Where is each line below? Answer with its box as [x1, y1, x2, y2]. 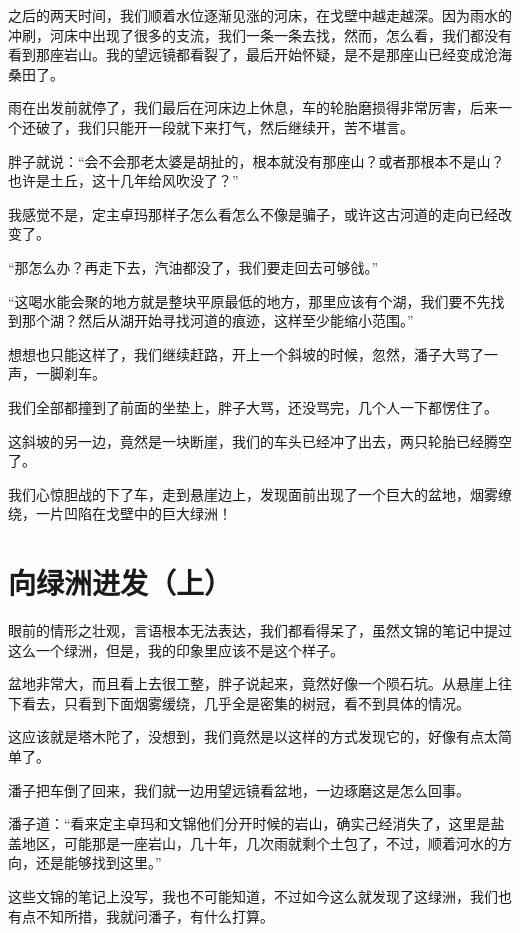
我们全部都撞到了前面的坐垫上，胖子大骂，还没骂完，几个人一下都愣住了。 [8, 396, 498, 417]
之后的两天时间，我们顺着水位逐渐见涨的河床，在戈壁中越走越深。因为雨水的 [8, 5, 512, 25]
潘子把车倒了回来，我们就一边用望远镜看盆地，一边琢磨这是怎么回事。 [8, 779, 470, 800]
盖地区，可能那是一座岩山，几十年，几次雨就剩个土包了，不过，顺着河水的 [8, 832, 498, 853]
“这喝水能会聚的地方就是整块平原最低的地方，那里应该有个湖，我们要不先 [8, 290, 491, 311]
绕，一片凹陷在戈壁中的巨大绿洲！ [8, 503, 232, 524]
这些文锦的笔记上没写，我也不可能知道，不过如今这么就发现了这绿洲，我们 [8, 885, 498, 906]
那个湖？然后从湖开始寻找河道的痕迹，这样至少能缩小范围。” [21, 310, 414, 331]
